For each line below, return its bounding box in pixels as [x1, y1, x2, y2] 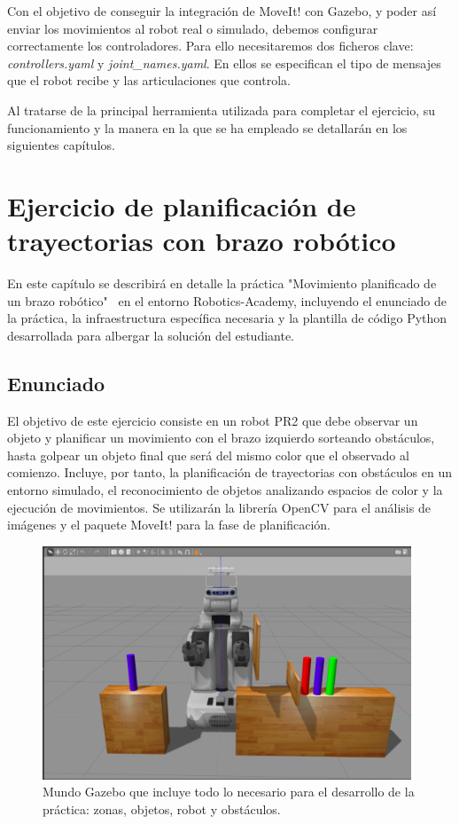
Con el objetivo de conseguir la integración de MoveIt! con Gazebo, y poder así [7, 2, 437, 20]
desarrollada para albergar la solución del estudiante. [7, 326, 295, 344]
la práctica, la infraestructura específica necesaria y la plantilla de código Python [7, 309, 447, 327]
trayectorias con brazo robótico [7, 223, 396, 259]
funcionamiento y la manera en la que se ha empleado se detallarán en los [7, 118, 408, 137]
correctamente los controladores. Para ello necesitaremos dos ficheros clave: [7, 36, 414, 55]
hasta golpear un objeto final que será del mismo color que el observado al [7, 445, 409, 464]
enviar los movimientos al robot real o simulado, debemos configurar [7, 19, 378, 37]
